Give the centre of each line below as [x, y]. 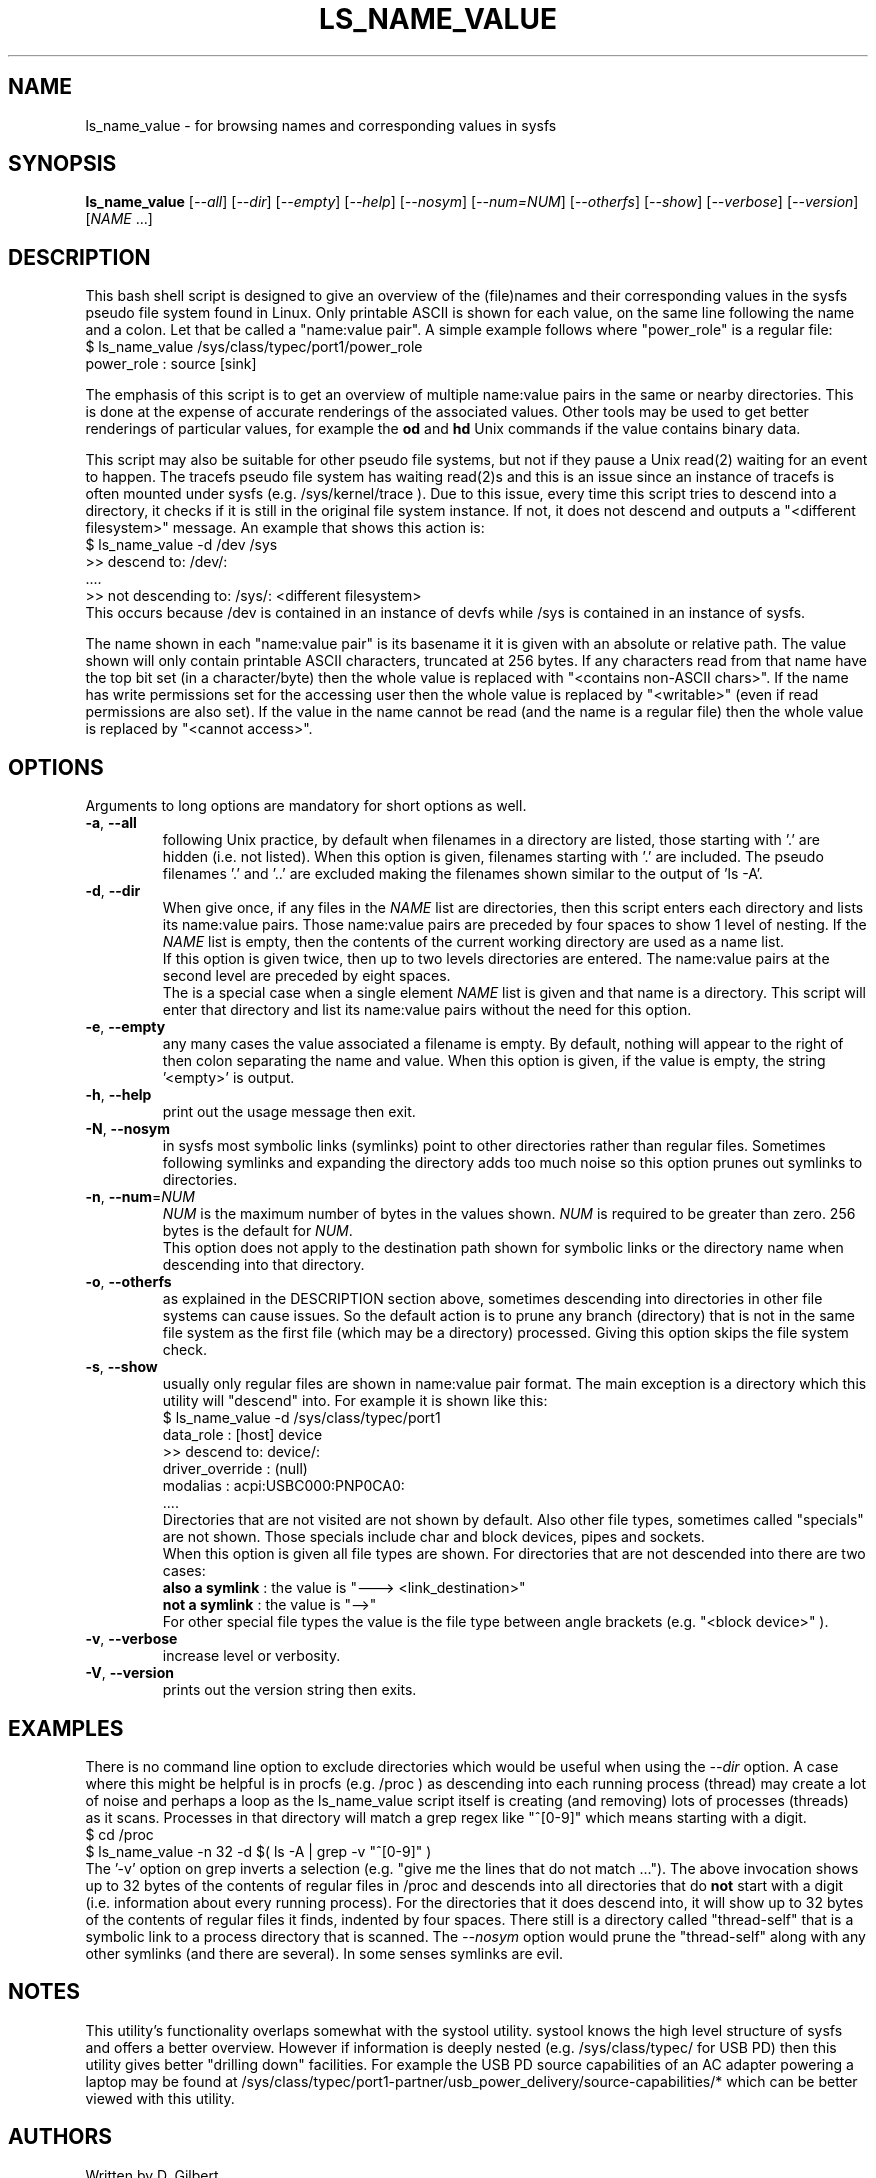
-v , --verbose [131, 1639]
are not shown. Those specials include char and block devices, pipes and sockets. [433, 1537]
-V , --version [129, 1673]
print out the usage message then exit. [289, 1112]
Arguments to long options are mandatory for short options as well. [306, 806]
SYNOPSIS [62, 164]
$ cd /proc [119, 1834]
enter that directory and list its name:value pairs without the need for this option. [427, 1010]
